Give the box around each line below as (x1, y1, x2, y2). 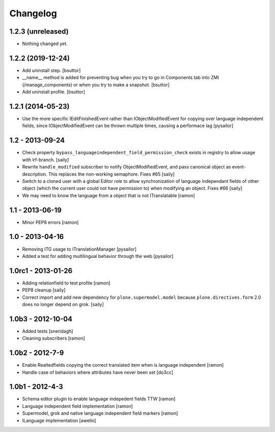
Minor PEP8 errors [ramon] (22, 219, 79, 225)
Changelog (9, 8, 57, 19)
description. (22, 171, 48, 177)
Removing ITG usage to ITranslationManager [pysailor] (22, 246, 137, 252)
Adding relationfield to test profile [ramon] (22, 280, 111, 286)
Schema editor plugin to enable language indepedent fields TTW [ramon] (22, 396, 176, 402)
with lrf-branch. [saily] (22, 156, 69, 163)
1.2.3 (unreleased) (9, 27, 69, 36)
